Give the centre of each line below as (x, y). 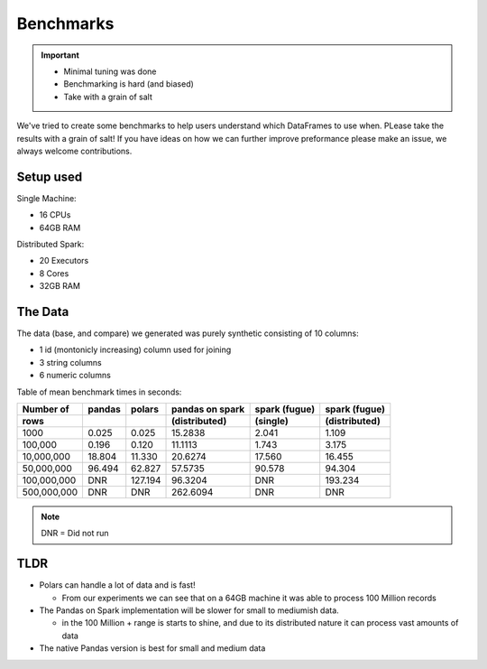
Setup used (50, 177)
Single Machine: (46, 198)
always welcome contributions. (74, 151)
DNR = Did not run (75, 534)
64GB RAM (60, 228)
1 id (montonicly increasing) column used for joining (135, 350)
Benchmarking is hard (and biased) (129, 84)
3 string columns (71, 362)
